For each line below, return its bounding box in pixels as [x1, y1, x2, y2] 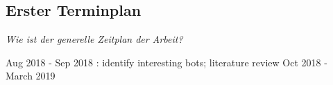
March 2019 [6, 68, 55, 83]
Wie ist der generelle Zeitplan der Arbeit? [6, 32, 183, 46]
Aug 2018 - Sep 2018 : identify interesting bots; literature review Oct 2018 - [6, 55, 327, 69]
